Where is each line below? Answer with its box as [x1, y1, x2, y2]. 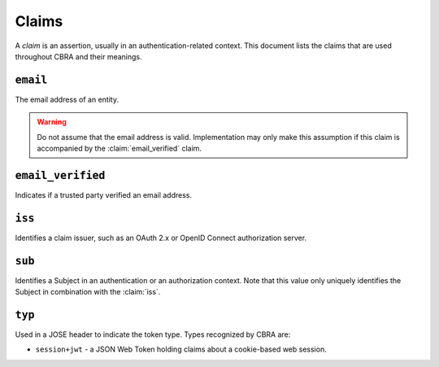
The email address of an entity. [15, 94, 120, 104]
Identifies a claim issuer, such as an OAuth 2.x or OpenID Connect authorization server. [15, 233, 307, 242]
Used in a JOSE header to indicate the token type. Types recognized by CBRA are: [15, 330, 291, 339]
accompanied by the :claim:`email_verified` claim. [37, 143, 202, 154]
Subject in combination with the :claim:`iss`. [15, 287, 161, 297]
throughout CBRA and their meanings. [15, 51, 142, 61]
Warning [37, 117, 67, 127]
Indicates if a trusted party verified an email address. [15, 190, 193, 199]
